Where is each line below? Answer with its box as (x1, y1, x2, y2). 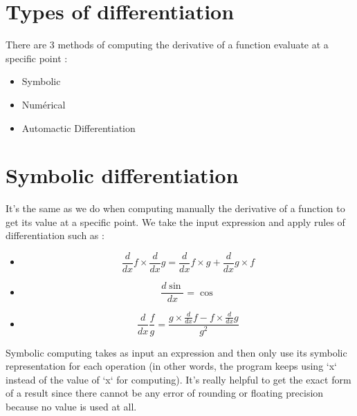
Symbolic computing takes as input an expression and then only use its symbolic (6, 345, 347, 359)
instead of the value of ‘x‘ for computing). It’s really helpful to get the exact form (6, 372, 351, 386)
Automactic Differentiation (21, 120, 136, 135)
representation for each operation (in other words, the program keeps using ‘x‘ (6, 359, 337, 373)
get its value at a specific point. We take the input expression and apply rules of (6, 214, 345, 229)
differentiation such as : (6, 228, 104, 243)
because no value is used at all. (6, 399, 137, 413)
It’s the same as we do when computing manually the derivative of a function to (6, 201, 345, 216)
